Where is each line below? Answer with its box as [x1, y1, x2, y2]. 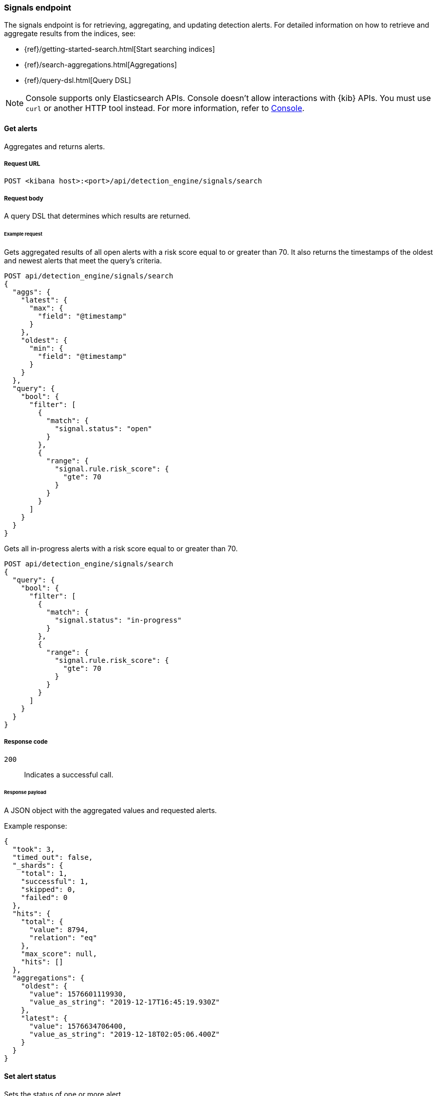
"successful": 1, [21, 877, 89, 886]
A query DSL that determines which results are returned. [4, 212, 191, 221]
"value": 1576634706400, [29, 1022, 127, 1031]
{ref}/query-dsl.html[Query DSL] [24, 76, 131, 85]
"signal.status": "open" [55, 424, 153, 433]
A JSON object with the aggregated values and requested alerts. [4, 806, 217, 815]
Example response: [4, 822, 67, 831]
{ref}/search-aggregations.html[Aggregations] [24, 60, 177, 69]
